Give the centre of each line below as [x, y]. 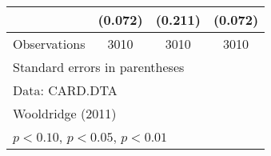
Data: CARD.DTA [65, 90]
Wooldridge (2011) [65, 113]
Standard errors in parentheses [99, 67]
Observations [49, 44]
